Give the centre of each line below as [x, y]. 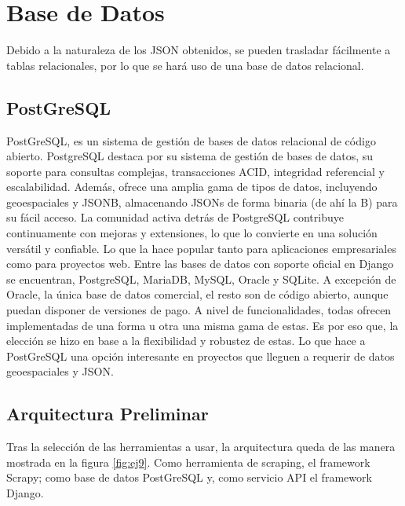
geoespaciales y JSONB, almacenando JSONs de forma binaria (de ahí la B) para [202, 202]
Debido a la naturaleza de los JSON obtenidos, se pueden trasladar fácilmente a [199, 50]
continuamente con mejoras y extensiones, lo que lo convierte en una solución [192, 233]
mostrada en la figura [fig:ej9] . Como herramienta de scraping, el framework [188, 462]
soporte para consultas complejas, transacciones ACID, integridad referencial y [195, 171]
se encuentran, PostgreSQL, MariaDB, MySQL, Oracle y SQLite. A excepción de [201, 279]
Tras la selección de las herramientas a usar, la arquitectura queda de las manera [201, 447]
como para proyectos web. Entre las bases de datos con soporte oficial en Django [200, 264]
